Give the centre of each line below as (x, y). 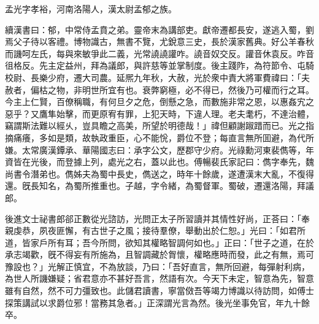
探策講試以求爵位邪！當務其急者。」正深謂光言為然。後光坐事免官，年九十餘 (157, 302)
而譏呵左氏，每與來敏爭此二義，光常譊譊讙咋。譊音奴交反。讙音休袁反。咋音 (159, 53)
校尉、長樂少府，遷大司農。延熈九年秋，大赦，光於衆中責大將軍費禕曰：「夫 (157, 77)
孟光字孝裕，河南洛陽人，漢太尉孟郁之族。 (91, 9)
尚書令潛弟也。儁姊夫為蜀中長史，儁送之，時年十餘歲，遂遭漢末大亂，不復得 (159, 173)
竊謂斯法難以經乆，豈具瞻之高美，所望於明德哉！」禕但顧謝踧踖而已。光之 (155, 125)
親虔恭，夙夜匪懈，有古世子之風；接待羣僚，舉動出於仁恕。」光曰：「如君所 (155, 230)
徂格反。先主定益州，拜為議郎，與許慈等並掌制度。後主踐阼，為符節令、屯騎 (159, 65)
